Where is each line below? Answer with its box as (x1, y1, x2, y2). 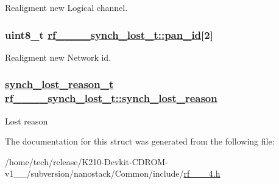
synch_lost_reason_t (5, 77, 114, 92)
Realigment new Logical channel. (5, 1, 128, 13)
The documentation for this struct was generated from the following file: (5, 135, 275, 148)
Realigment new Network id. (5, 50, 111, 63)
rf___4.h (183, 167, 221, 180)
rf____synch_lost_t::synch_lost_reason (5, 90, 217, 106)
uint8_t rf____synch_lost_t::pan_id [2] (5, 27, 213, 42)
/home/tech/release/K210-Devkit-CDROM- (5, 155, 168, 168)
